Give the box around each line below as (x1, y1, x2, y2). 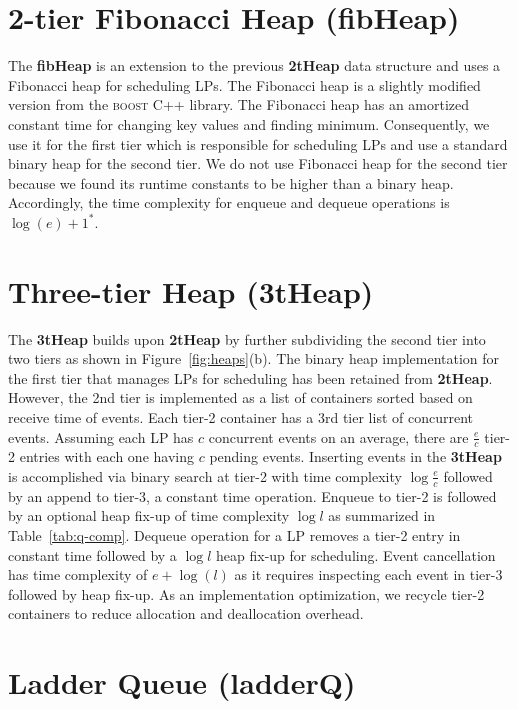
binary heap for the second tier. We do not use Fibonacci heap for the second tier (8, 153, 508, 174)
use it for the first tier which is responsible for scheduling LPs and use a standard (8, 133, 508, 154)
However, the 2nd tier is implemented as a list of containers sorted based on (8, 387, 473, 408)
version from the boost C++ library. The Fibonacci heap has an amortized (8, 94, 470, 115)
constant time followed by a (8, 544, 177, 565)
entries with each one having (19, 446, 194, 467)
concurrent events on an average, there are (208, 426, 469, 447)
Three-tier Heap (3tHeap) (8, 270, 374, 311)
